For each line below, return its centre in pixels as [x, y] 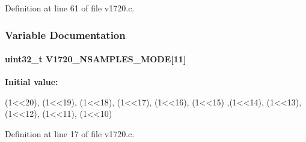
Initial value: [32, 82]
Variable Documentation [65, 34]
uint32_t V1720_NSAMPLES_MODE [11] [96, 59]
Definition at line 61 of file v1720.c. [70, 8]
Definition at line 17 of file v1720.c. [70, 134]
